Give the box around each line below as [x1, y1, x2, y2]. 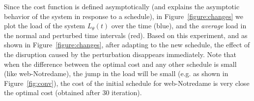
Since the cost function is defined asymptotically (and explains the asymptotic [4, 1, 240, 11]
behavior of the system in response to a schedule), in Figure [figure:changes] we [4, 11, 243, 21]
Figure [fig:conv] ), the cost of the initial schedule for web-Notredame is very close [4, 78, 250, 88]
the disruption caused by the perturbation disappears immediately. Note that [4, 49, 237, 59]
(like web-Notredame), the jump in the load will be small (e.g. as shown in [4, 68, 228, 79]
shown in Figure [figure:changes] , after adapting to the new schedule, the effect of [4, 40, 250, 50]
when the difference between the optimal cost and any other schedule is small [4, 59, 237, 69]
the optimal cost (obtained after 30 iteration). [4, 87, 142, 98]
